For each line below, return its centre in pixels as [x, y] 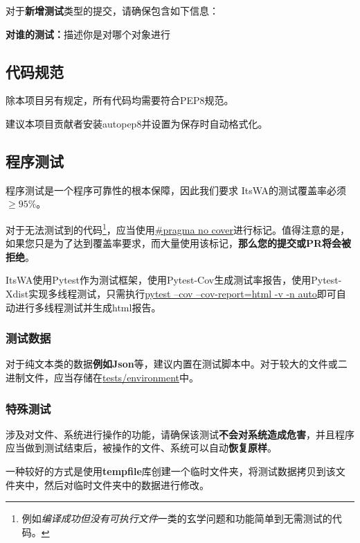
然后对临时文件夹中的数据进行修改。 [126, 484]
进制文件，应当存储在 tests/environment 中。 [102, 377]
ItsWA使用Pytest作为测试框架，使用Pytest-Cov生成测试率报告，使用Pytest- [174, 280]
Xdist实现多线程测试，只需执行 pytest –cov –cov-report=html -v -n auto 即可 [171, 293]
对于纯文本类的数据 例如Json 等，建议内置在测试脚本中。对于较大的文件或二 [177, 364]
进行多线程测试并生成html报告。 [88, 307]
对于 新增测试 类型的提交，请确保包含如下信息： [112, 10]
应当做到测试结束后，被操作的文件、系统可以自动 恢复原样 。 [141, 448]
